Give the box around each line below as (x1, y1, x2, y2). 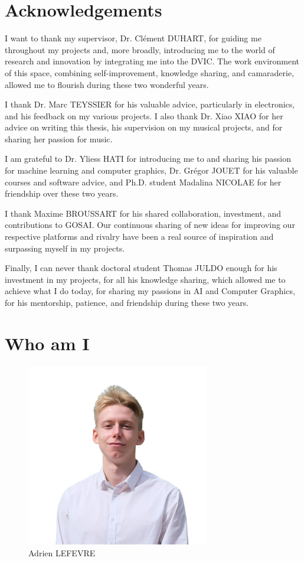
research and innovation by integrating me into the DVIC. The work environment (5, 55, 300, 67)
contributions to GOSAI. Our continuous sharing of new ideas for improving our (5, 218, 295, 231)
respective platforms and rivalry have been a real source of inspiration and (5, 230, 274, 243)
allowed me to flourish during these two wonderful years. (5, 78, 209, 90)
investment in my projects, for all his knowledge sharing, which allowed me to (5, 273, 286, 285)
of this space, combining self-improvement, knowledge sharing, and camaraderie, (5, 66, 295, 79)
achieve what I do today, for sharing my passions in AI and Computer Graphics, (5, 285, 295, 297)
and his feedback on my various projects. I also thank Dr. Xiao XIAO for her (5, 109, 283, 122)
